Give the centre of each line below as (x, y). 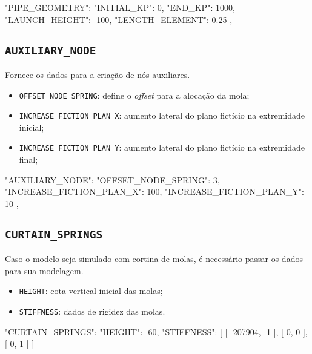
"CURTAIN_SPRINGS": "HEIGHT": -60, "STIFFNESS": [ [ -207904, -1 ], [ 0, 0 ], (156, 331)
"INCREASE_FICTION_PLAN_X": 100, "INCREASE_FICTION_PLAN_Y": (154, 192)
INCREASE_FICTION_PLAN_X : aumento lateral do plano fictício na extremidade (162, 115)
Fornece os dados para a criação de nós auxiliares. (98, 74)
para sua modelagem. (44, 270)
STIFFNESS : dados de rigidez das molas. (92, 311)
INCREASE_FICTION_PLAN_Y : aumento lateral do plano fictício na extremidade (162, 147)
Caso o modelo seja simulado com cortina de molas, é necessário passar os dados (154, 259)
